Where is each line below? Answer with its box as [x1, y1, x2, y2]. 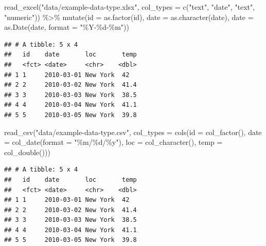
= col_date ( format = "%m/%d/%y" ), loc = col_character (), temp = [4, 137, 223, 147]
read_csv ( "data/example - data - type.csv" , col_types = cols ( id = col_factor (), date [4, 126, 262, 137]
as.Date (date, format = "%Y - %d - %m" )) [4, 22, 130, 32]
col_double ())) [4, 146, 50, 157]
